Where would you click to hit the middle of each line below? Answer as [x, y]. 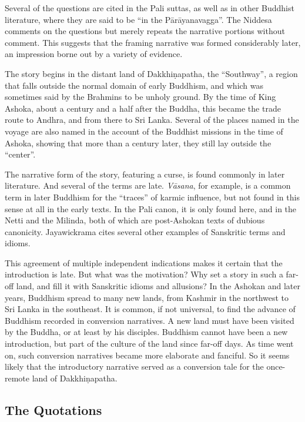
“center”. [20, 154]
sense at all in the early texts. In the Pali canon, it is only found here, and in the [151, 208]
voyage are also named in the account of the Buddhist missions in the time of [144, 131]
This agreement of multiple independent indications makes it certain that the [144, 262]
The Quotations [53, 409]
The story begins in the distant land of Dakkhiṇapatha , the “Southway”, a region [151, 73]
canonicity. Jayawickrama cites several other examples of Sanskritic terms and [145, 231]
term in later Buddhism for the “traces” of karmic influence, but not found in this [152, 197]
